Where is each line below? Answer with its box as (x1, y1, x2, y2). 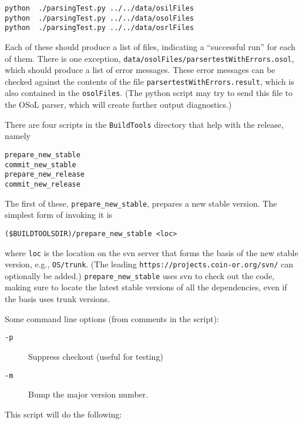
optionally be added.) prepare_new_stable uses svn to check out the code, (5, 269, 275, 281)
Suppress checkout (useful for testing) (28, 350, 163, 362)
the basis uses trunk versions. (5, 293, 110, 305)
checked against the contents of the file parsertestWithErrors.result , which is (5, 75, 294, 87)
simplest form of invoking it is (5, 208, 113, 221)
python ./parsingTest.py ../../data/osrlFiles (5, 24, 194, 32)
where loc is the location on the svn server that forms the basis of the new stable (5, 246, 298, 259)
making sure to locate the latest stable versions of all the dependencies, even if (5, 281, 287, 293)
